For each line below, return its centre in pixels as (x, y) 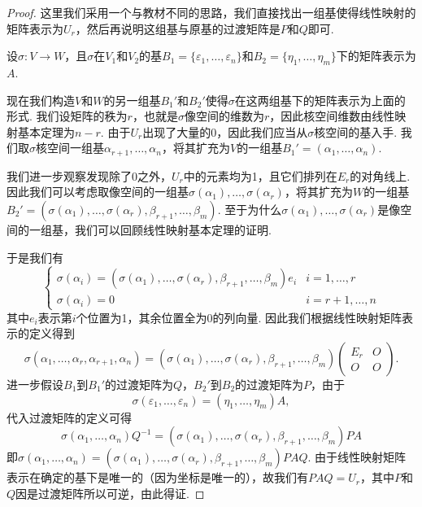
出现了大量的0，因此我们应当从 (225, 131)
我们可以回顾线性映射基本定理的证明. (173, 229)
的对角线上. (380, 175)
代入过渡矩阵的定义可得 (69, 417)
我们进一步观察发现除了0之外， (89, 175)
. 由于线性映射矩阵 (357, 457)
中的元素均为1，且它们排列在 (260, 175)
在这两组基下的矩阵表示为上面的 (320, 100)
